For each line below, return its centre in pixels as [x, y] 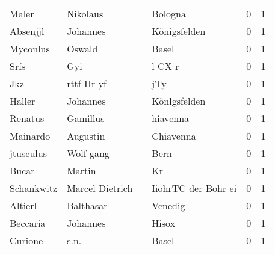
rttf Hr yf [87, 83]
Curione [26, 240]
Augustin [86, 136]
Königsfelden [179, 31]
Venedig [168, 205]
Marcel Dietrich [100, 188]
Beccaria [28, 223]
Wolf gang [88, 153]
